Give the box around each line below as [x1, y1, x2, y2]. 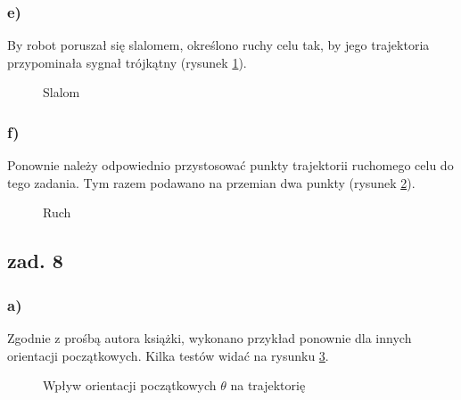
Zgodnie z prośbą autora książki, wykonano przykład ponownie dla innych [7, 329, 412, 347]
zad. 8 [7, 247, 63, 274]
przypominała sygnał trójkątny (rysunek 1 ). [7, 53, 247, 71]
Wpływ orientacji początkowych [43, 376, 217, 395]
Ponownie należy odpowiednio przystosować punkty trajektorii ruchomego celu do [7, 156, 454, 175]
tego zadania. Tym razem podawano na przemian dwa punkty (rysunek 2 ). [7, 173, 416, 192]
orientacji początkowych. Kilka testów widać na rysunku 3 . [7, 346, 329, 364]
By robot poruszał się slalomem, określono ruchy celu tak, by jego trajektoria [7, 36, 430, 54]
